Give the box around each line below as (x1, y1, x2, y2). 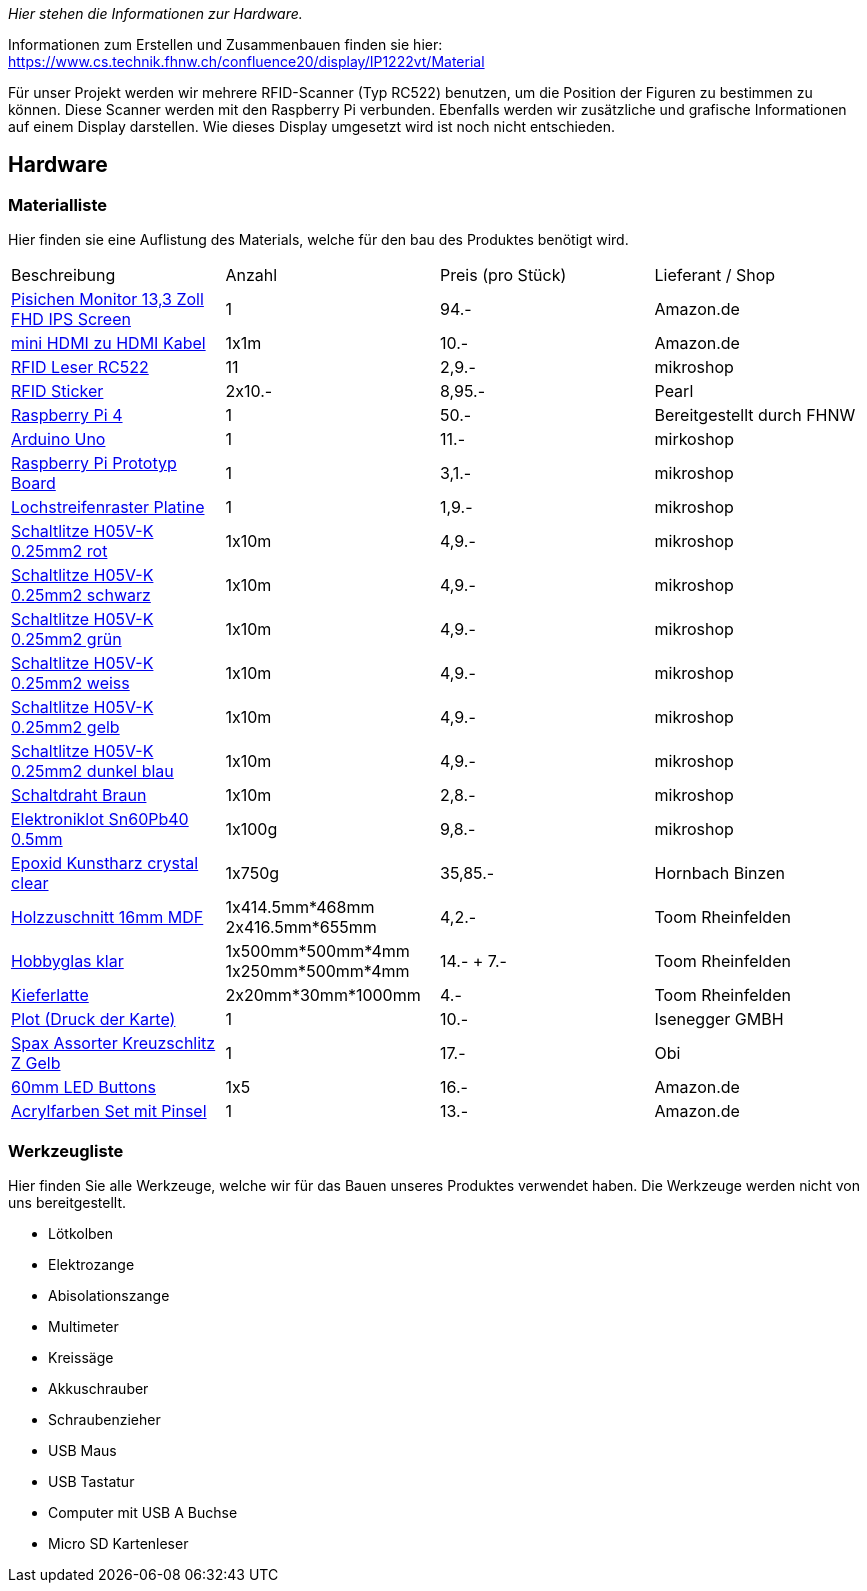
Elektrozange (48, 1255, 135, 1273)
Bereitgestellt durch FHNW (654, 405, 856, 426)
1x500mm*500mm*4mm (225, 941, 410, 962)
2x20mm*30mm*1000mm (225, 985, 421, 1006)
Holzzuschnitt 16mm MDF (11, 907, 204, 928)
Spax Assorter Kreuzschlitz (11, 1033, 216, 1054)
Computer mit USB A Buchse (48, 1503, 238, 1521)
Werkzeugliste (8, 1140, 124, 1161)
